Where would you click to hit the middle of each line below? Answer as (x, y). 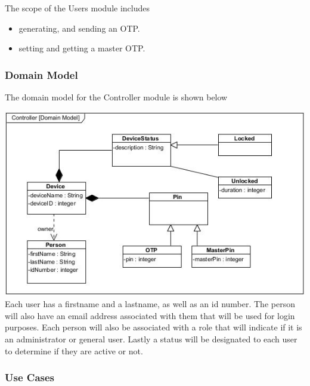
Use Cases (30, 377)
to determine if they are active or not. (74, 350)
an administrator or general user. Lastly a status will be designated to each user (151, 339)
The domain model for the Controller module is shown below (116, 97)
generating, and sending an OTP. (79, 28)
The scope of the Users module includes (77, 8)
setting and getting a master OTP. (82, 48)
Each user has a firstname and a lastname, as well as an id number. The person (150, 304)
